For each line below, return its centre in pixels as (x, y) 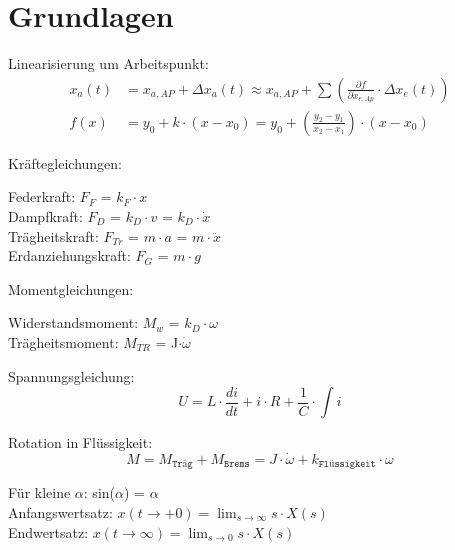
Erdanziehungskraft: (69, 255)
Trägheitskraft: (53, 235)
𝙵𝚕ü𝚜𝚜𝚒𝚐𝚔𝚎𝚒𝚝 (347, 464)
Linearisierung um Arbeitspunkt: (108, 63)
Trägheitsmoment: (63, 341)
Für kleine (39, 492)
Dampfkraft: (45, 215)
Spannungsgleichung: (71, 375)
